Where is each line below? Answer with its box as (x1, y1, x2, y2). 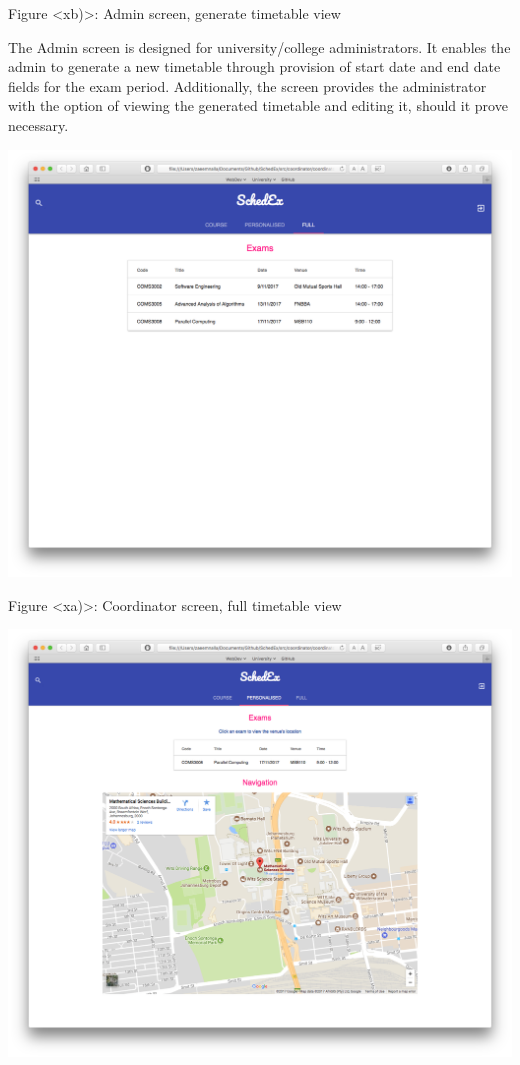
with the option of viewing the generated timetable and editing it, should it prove (8, 95, 508, 116)
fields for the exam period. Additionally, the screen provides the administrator (8, 75, 487, 96)
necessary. (8, 114, 69, 135)
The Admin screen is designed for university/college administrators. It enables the (8, 36, 511, 57)
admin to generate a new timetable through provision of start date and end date (8, 56, 501, 77)
